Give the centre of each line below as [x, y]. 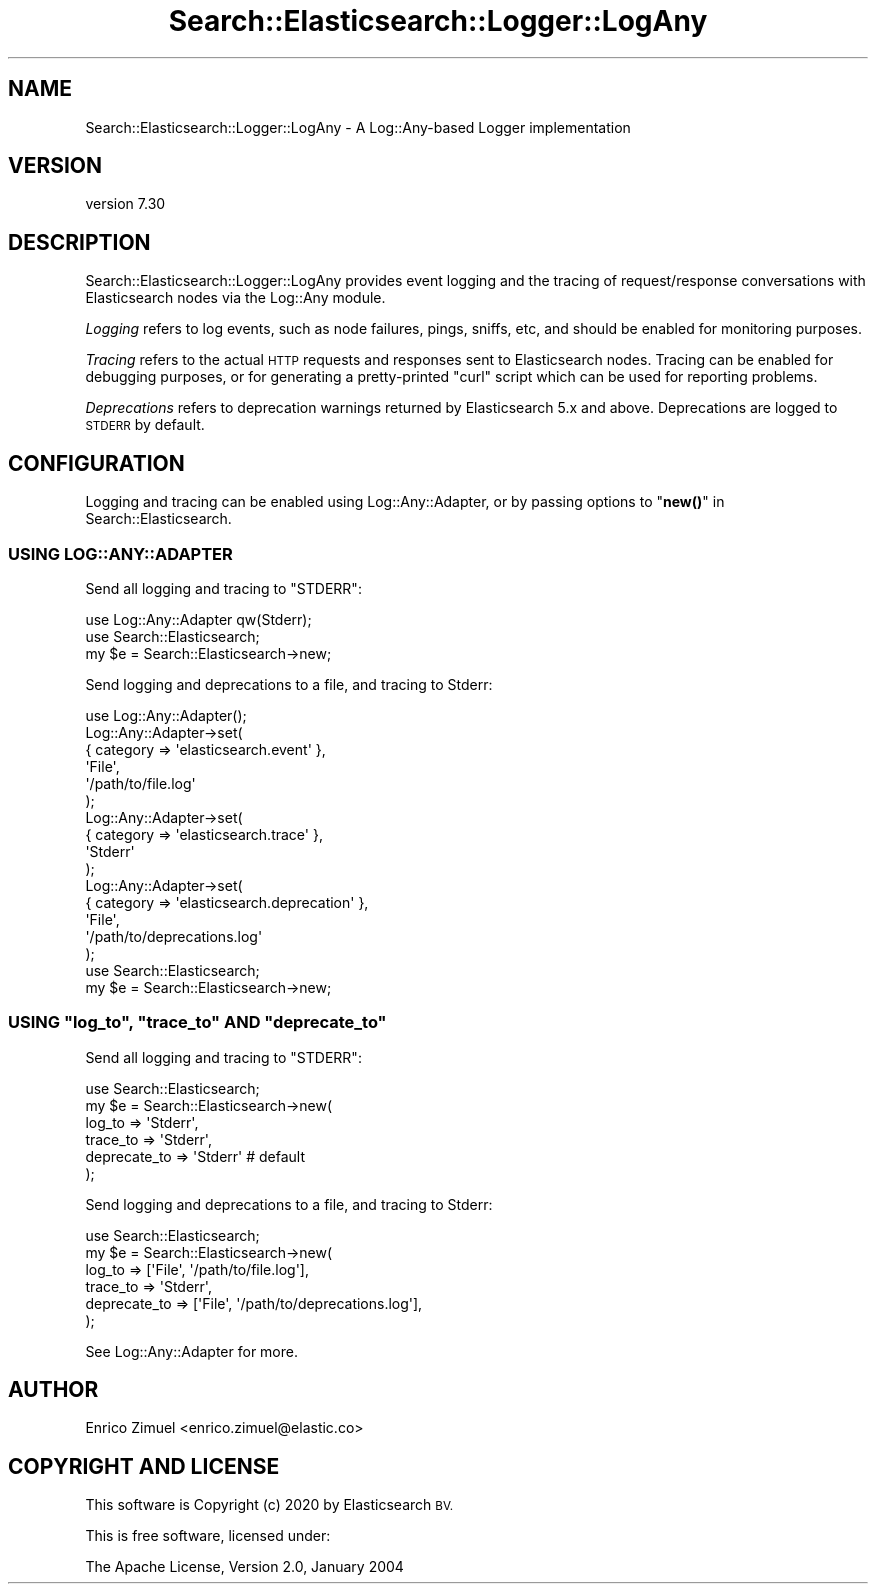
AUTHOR [53, 1390]
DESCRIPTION [79, 242]
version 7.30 [125, 204]
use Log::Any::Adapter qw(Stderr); [198, 619]
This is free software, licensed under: [208, 1536]
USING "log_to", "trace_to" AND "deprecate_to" [197, 1022]
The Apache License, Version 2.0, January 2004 [244, 1567]
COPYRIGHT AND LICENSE [144, 1466]
